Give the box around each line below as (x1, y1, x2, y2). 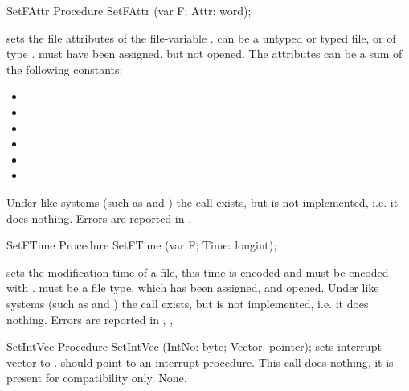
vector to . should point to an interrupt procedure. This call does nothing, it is (6, 353, 394, 370)
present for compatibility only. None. (6, 369, 187, 386)
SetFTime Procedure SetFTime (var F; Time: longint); (6, 237, 277, 253)
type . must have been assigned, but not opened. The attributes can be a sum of (6, 45, 403, 62)
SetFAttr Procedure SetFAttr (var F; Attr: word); (6, 2, 252, 19)
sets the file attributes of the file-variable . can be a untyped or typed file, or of (6, 29, 396, 46)
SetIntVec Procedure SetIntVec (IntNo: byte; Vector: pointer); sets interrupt (6, 338, 382, 355)
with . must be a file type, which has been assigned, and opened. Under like (6, 279, 379, 296)
